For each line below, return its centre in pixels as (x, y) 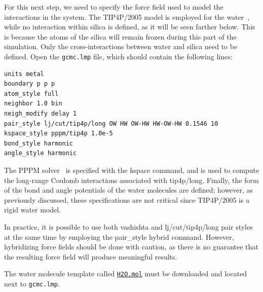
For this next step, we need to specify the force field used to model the (114, 7)
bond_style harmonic (39, 143)
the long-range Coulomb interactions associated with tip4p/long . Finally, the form (131, 180)
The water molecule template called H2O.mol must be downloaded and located (126, 273)
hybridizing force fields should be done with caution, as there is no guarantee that (131, 247)
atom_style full (31, 94)
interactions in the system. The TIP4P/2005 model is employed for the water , (127, 16)
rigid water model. (33, 210)
